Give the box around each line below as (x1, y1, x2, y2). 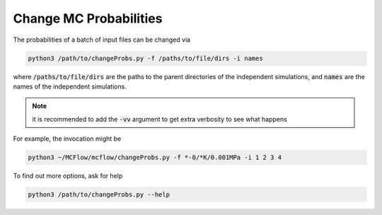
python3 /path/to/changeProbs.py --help (28, 191, 170, 199)
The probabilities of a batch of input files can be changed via (13, 35, 191, 44)
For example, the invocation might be (13, 134, 122, 143)
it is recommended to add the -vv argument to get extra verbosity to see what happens (32, 115, 288, 123)
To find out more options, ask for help (13, 172, 123, 180)
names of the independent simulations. (13, 82, 127, 91)
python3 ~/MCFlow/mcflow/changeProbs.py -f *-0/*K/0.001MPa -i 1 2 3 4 (28, 153, 282, 162)
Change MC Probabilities (13, 11, 163, 26)
